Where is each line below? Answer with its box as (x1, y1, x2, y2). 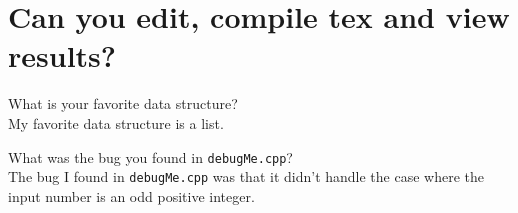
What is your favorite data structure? (8, 93, 238, 114)
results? (8, 35, 116, 76)
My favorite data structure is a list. (8, 112, 224, 133)
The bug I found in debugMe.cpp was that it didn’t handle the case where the (8, 166, 485, 187)
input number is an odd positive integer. (8, 185, 255, 206)
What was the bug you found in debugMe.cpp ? (8, 146, 293, 167)
